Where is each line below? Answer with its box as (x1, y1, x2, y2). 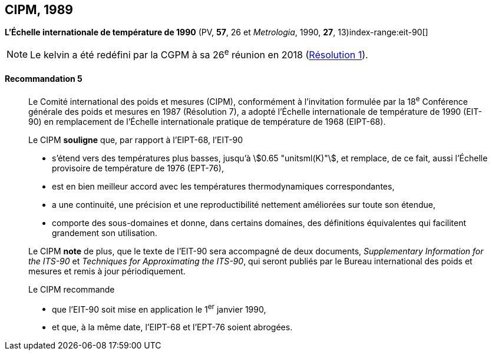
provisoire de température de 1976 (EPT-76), (52, 162, 224, 173)
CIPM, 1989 (5, 2, 73, 17)
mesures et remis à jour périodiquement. (28, 266, 186, 276)
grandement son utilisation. (52, 227, 157, 238)
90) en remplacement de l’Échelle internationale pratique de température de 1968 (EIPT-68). (28, 116, 386, 127)
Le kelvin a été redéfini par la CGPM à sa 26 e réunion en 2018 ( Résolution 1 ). (30, 47, 368, 61)
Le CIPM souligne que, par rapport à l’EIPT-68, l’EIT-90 (28, 134, 243, 145)
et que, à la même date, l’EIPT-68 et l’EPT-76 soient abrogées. (52, 322, 293, 333)
